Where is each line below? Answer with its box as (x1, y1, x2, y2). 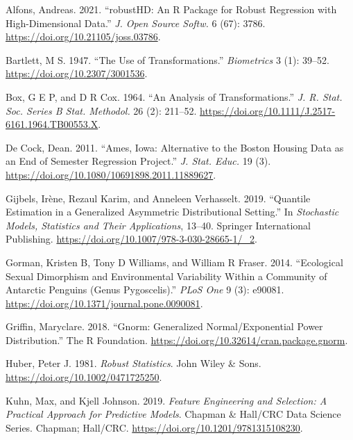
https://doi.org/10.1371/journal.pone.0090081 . (6, 295, 203, 310)
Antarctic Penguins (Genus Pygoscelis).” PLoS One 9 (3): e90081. (6, 282, 284, 297)
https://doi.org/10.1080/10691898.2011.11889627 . (6, 167, 216, 181)
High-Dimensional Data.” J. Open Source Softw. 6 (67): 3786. (6, 15, 266, 30)
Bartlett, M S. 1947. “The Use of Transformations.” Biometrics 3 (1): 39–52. (6, 52, 329, 67)
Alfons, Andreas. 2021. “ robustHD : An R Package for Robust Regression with (6, 2, 337, 16)
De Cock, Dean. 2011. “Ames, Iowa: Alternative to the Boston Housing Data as (6, 140, 344, 154)
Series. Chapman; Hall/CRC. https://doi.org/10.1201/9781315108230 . (6, 420, 303, 434)
